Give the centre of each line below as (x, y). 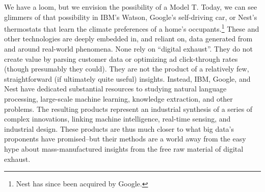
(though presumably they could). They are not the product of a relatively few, (127, 69)
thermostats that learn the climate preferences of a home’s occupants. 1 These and (132, 28)
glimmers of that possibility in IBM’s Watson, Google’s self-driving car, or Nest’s (131, 17)
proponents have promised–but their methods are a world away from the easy (125, 139)
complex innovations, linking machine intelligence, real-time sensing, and (117, 119)
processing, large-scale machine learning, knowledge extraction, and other (118, 99)
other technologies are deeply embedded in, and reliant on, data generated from (128, 39)
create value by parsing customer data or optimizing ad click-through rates (121, 58)
